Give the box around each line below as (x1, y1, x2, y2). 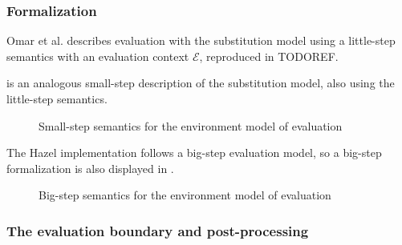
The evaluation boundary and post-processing (6, 220, 309, 240)
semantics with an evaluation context (6, 47, 189, 64)
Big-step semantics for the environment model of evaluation (39, 187, 331, 203)
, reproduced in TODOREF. (199, 47, 339, 64)
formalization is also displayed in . (6, 159, 174, 176)
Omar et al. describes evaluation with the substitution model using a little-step (6, 32, 396, 49)
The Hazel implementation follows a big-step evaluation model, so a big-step (6, 144, 382, 161)
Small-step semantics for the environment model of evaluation (39, 117, 343, 134)
